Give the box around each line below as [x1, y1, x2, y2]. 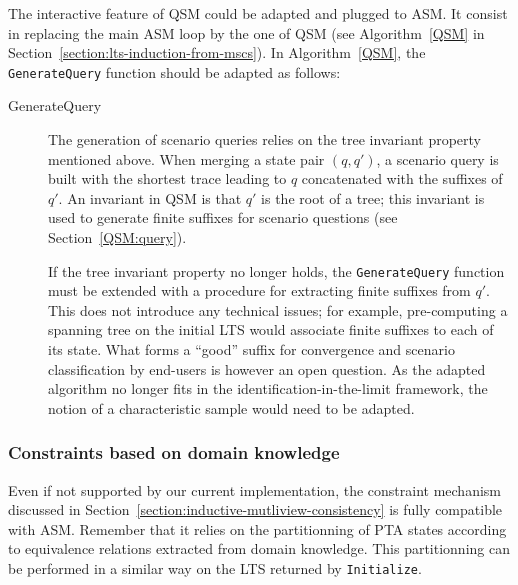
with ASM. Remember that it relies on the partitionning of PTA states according [8, 518, 507, 539]
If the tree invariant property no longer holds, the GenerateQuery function [48, 260, 505, 281]
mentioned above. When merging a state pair [48, 148, 325, 169]
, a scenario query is [376, 148, 499, 169]
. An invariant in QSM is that [58, 187, 242, 208]
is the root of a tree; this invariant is [261, 187, 485, 208]
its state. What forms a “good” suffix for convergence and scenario [48, 339, 455, 360]
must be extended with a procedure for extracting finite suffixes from [48, 280, 471, 301]
